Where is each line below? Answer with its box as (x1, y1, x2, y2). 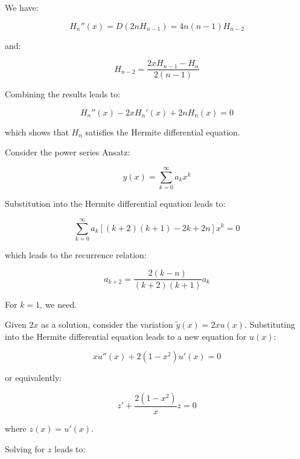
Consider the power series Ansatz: (5, 146, 130, 158)
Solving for (5, 442, 45, 455)
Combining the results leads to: (5, 88, 121, 100)
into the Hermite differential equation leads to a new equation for (5, 330, 247, 342)
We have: (5, 1, 39, 13)
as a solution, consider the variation (41, 318, 173, 331)
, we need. (40, 298, 77, 310)
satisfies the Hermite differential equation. (85, 125, 240, 138)
